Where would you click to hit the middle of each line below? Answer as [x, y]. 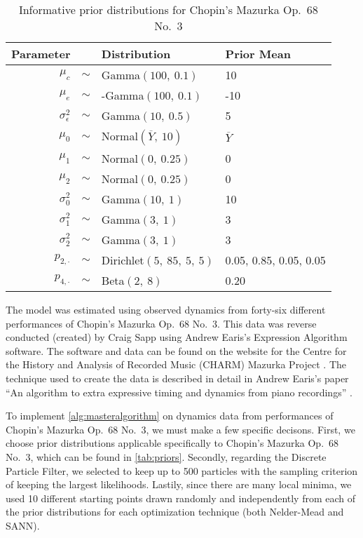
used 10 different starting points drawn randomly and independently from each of [181, 498]
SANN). [23, 525]
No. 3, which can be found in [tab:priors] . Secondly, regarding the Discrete [166, 456]
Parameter [41, 54]
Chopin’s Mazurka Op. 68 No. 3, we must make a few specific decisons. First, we [180, 429]
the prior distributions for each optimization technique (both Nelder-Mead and [175, 512]
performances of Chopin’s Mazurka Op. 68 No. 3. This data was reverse [161, 323]
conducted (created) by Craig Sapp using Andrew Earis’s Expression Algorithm [177, 337]
